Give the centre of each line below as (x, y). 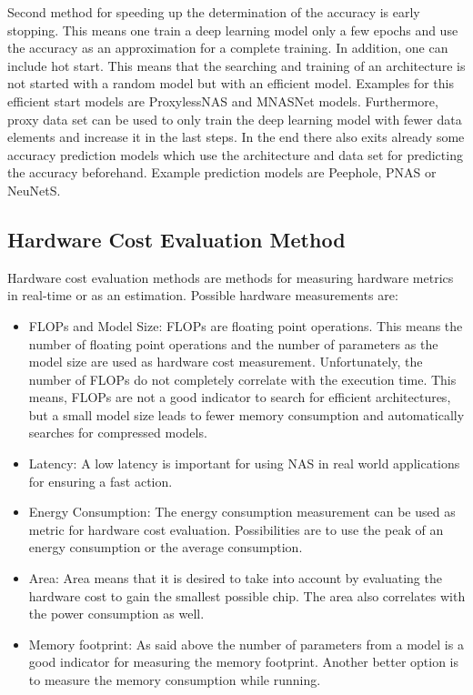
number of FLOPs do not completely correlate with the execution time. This (242, 379)
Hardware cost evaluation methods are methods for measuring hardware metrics (231, 277)
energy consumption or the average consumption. (166, 547)
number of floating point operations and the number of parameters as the (233, 343)
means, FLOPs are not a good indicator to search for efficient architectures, (240, 397)
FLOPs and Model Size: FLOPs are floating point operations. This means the (246, 325)
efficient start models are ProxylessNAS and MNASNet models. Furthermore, (223, 101)
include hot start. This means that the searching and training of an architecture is (236, 65)
